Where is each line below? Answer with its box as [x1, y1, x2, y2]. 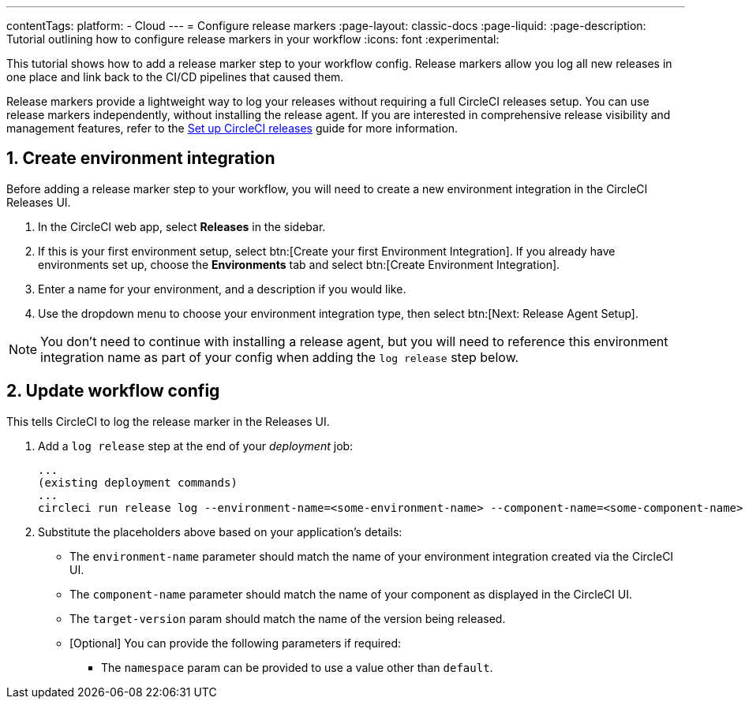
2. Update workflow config [6, 381, 220, 401]
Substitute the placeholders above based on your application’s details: [38, 524, 402, 539]
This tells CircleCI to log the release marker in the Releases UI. [6, 414, 330, 428]
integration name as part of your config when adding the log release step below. [40, 349, 519, 365]
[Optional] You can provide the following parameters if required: [69, 636, 401, 650]
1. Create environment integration [6, 148, 275, 169]
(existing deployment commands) [38, 476, 238, 489]
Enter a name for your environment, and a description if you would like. [38, 282, 406, 296]
